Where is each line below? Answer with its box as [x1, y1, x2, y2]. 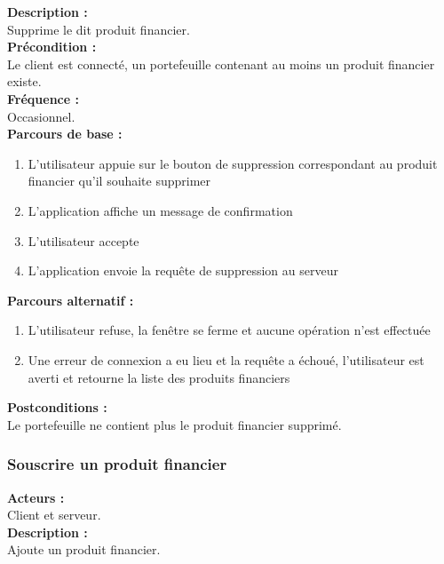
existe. [7, 72, 42, 91]
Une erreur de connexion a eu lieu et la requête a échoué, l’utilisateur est [28, 350, 424, 369]
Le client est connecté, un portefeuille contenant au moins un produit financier [7, 54, 435, 73]
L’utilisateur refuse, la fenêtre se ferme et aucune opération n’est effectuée [28, 321, 431, 339]
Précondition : [7, 37, 97, 56]
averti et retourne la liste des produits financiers [28, 368, 290, 386]
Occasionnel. [7, 107, 75, 125]
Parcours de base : [7, 124, 123, 143]
